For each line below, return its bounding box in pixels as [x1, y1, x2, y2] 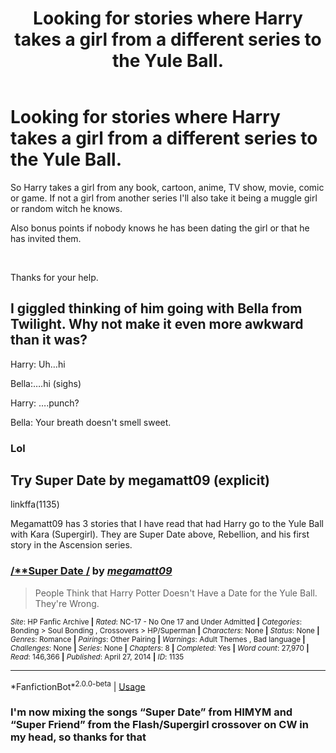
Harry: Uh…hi [10, 358, 66, 370]
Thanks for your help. [10, 271, 99, 283]
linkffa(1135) [10, 498, 60, 511]
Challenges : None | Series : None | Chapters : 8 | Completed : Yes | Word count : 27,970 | [10, 643, 310, 653]
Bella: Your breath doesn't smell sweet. [10, 416, 172, 428]
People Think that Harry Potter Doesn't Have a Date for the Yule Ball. [34, 587, 318, 599]
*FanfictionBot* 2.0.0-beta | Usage [10, 678, 146, 692]
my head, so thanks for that [10, 730, 147, 744]
